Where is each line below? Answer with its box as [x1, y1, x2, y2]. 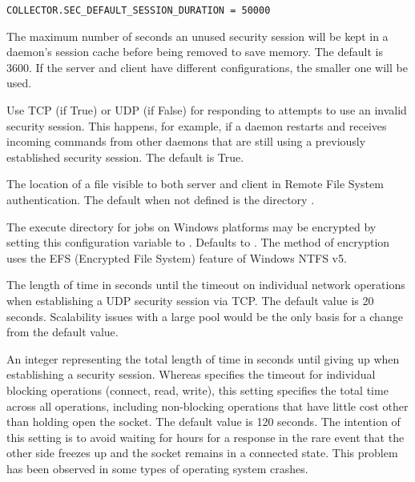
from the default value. [6, 323, 119, 340]
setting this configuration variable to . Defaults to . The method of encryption [6, 234, 390, 251]
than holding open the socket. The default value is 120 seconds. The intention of [6, 413, 401, 430]
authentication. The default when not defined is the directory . [6, 191, 315, 207]
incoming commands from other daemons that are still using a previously [6, 133, 366, 150]
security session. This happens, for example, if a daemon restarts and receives [6, 117, 387, 134]
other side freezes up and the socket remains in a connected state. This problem [6, 444, 398, 461]
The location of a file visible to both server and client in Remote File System [6, 175, 384, 192]
